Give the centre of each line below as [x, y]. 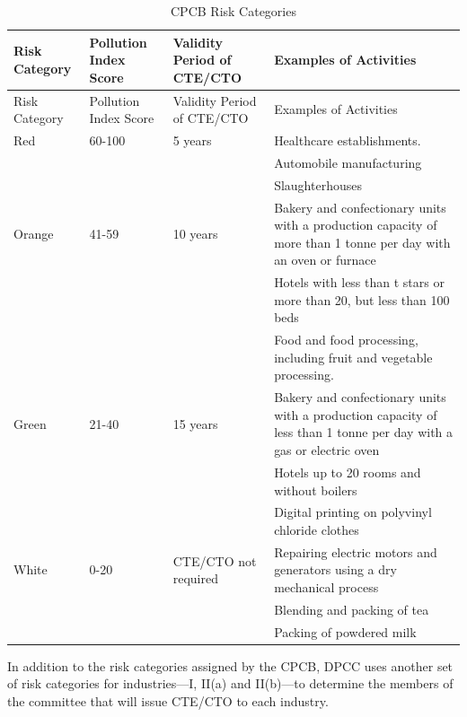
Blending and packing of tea [352, 609]
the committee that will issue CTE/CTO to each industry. [168, 700]
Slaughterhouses [318, 184]
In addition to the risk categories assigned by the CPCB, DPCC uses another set [230, 665]
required [195, 578]
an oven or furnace [325, 260]
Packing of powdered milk [345, 631]
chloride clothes [317, 529]
